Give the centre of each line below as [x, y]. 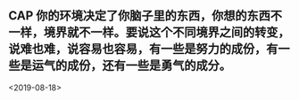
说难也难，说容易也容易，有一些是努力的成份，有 [143, 49]
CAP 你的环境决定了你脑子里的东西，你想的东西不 [145, 16]
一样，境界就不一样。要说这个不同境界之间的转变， [149, 32]
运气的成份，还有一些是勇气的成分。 [131, 66]
